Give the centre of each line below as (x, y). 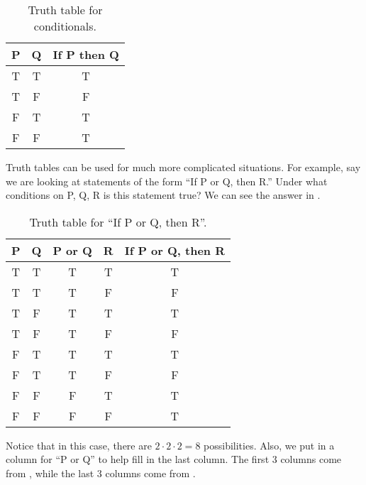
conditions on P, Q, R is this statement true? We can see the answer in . (163, 195)
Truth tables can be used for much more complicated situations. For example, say (183, 167)
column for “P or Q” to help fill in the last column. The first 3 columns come (174, 459)
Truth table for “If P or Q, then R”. (118, 222)
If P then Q (86, 54)
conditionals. (65, 26)
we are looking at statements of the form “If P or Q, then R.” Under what (167, 181)
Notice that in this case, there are (79, 445)
